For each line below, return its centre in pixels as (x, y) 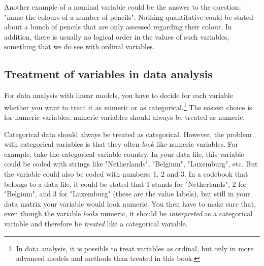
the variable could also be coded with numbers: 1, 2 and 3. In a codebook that (126, 173)
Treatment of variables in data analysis (108, 74)
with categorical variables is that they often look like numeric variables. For (121, 144)
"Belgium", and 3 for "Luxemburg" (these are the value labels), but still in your (127, 194)
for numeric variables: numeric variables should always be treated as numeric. (125, 117)
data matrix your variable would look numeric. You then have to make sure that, (130, 203)
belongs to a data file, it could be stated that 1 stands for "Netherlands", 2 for (126, 184)
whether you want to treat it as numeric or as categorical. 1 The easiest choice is (128, 106)
